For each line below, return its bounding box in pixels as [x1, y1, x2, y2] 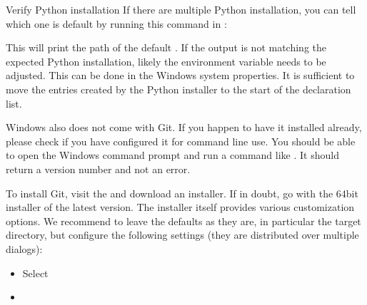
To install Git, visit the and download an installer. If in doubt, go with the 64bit [6, 185, 358, 200]
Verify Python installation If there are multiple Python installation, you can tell [6, 2, 356, 16]
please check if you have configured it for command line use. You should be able [6, 133, 356, 148]
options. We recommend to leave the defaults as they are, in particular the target [6, 213, 361, 228]
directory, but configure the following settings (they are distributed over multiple [6, 227, 359, 242]
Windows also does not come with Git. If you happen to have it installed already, [6, 120, 362, 135]
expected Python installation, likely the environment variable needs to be [6, 53, 326, 68]
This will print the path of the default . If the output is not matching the [6, 40, 327, 55]
